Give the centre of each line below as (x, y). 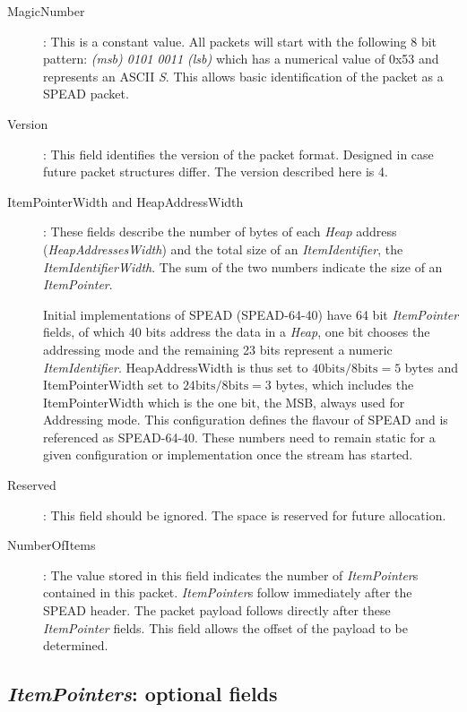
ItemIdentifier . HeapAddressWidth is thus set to (176, 367)
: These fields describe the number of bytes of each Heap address (220, 232)
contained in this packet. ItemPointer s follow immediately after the (228, 592)
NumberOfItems (52, 545)
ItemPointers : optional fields (143, 694)
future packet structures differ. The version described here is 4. (216, 172)
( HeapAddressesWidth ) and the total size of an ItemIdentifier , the (223, 249)
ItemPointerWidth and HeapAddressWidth (125, 201)
